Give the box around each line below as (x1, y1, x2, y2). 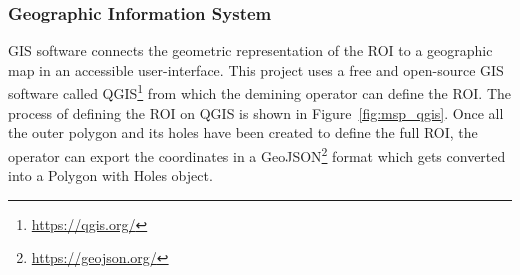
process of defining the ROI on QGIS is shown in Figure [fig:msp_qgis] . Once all (8, 102, 504, 123)
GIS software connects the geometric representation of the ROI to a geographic (8, 40, 493, 61)
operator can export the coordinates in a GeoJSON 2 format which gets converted (8, 142, 506, 166)
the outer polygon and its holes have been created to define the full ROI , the (8, 122, 478, 143)
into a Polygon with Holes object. (8, 165, 213, 186)
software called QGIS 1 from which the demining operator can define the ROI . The (8, 80, 512, 104)
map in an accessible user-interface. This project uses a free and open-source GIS (8, 59, 504, 80)
